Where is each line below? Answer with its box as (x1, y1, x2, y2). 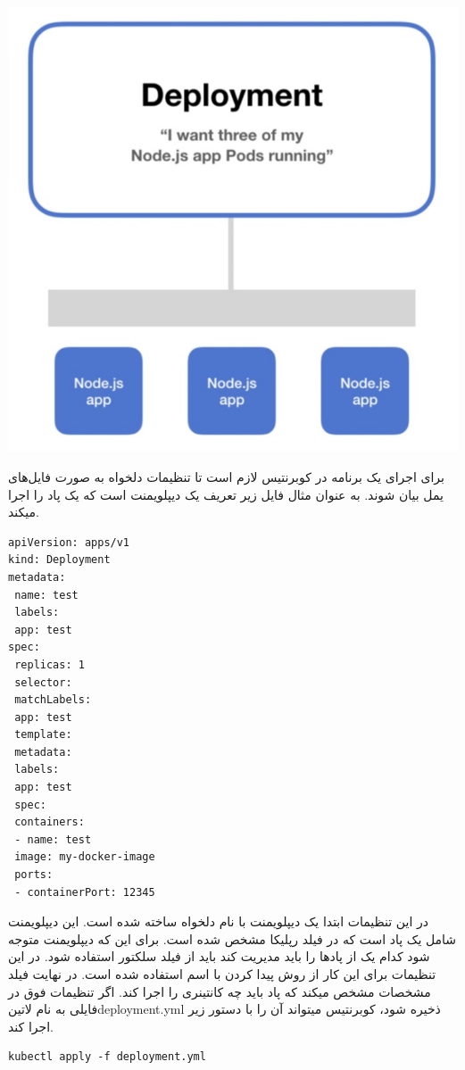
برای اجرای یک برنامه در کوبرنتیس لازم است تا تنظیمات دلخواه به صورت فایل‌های (8, 467, 444, 485)
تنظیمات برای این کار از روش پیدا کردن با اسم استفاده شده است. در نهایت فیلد (8, 965, 436, 983)
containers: (14, 816, 85, 829)
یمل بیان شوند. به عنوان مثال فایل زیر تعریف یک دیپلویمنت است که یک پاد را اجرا (8, 485, 444, 503)
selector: (14, 676, 72, 689)
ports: (14, 868, 54, 882)
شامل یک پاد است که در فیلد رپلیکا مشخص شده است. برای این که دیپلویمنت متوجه (8, 929, 457, 948)
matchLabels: (14, 693, 92, 707)
